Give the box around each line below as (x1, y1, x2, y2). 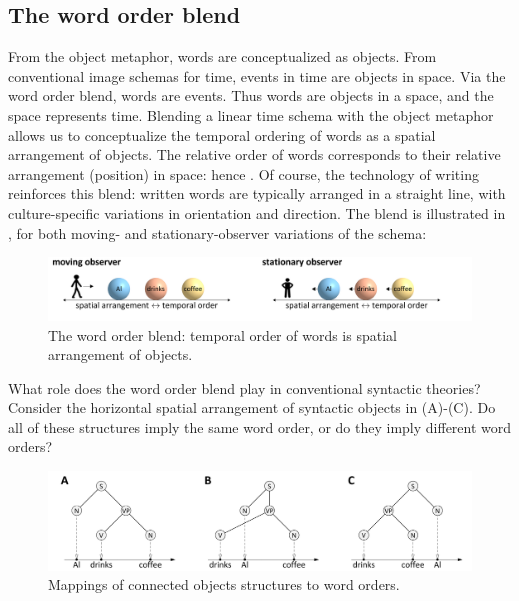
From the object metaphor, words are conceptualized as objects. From (8, 46, 437, 67)
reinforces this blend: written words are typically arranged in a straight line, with (8, 183, 506, 204)
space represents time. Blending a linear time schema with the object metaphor (8, 104, 494, 125)
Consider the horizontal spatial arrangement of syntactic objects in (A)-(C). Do (8, 397, 496, 418)
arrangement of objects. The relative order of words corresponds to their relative (8, 144, 501, 165)
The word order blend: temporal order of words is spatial (48, 324, 397, 345)
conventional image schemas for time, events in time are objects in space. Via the (8, 65, 506, 86)
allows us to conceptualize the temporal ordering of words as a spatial (8, 124, 436, 145)
